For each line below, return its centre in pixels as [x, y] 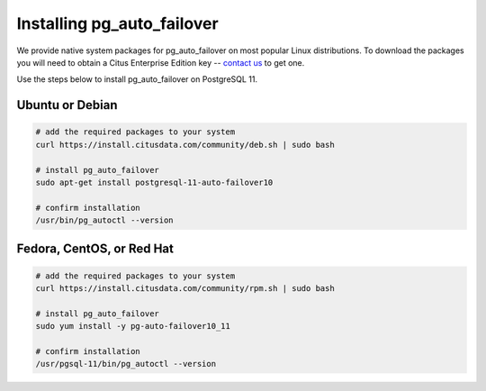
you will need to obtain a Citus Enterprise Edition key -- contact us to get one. [161, 62]
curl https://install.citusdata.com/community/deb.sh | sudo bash [185, 145]
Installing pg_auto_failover [118, 23]
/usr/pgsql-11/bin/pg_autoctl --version [126, 364]
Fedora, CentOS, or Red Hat [95, 249]
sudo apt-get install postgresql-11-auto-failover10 [154, 182]
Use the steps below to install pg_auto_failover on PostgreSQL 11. [137, 79]
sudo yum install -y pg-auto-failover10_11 [133, 326]
